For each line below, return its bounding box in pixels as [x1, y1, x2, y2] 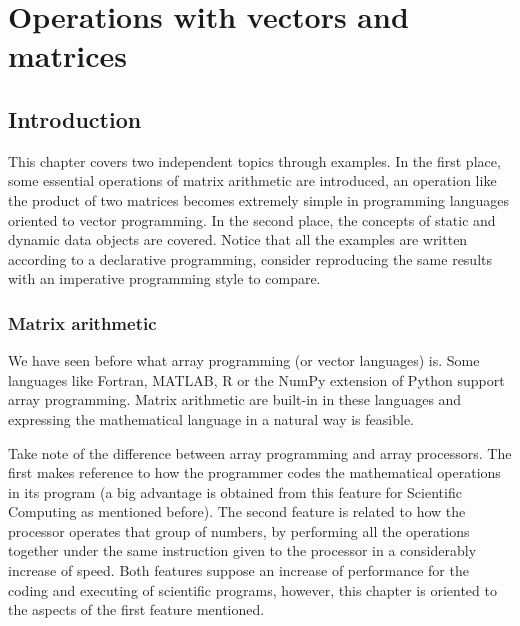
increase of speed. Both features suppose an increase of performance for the [8, 560, 469, 581]
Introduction [8, 103, 142, 134]
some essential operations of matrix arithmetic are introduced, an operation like [8, 170, 497, 191]
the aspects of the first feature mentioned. [8, 599, 265, 620]
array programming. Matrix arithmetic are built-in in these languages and [8, 389, 462, 410]
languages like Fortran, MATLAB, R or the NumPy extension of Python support [8, 369, 505, 390]
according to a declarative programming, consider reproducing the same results [8, 248, 493, 269]
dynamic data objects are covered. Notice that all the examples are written [8, 229, 468, 250]
